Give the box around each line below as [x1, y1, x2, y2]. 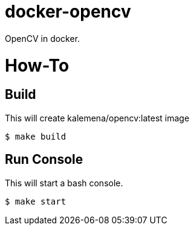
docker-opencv [5, 1, 131, 22]
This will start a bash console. [5, 177, 123, 188]
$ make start [5, 196, 66, 206]
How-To [5, 55, 70, 76]
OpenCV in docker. [5, 33, 80, 44]
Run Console [5, 152, 83, 167]
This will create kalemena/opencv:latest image [5, 112, 190, 123]
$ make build [5, 131, 66, 141]
